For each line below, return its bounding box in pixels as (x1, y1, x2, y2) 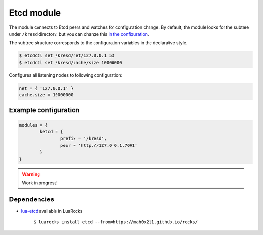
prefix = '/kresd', (60, 136, 107, 141)
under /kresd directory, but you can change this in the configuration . (9, 31, 149, 36)
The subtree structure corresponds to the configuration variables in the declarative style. (9, 40, 188, 46)
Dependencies (9, 195, 55, 203)
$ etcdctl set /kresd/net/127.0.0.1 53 (19, 53, 114, 58)
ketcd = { (39, 129, 63, 135)
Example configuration (9, 106, 80, 114)
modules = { (19, 122, 48, 127)
